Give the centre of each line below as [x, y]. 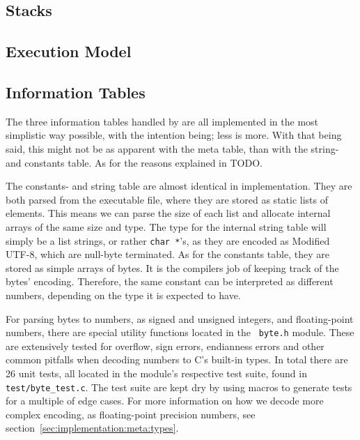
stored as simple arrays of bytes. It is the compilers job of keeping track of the [172, 267]
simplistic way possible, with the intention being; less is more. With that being [174, 135]
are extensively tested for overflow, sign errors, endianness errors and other [165, 346]
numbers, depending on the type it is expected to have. [123, 295]
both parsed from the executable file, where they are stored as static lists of [167, 199]
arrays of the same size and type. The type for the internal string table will [166, 226]
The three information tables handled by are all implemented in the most [162, 121]
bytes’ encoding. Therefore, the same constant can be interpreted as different [170, 281]
